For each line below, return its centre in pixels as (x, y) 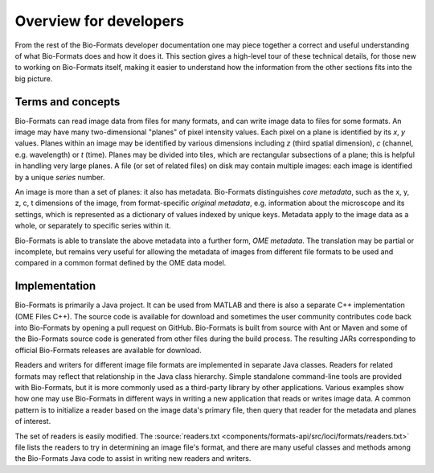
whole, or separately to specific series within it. (93, 226)
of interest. (33, 422)
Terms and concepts (68, 102)
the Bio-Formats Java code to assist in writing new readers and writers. (133, 459)
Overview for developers (100, 21)
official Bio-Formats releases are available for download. (108, 350)
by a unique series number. (60, 177)
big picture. (34, 78)
